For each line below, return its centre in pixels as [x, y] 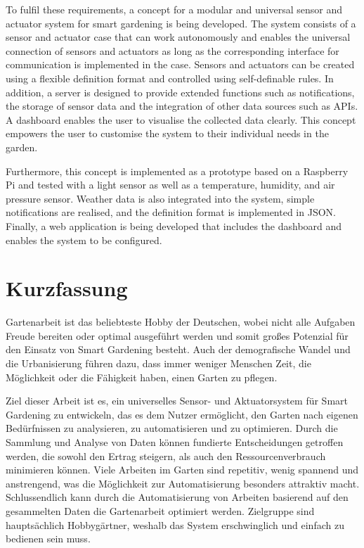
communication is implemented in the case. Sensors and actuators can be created [180, 64]
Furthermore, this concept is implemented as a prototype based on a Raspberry [177, 171]
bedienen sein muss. [48, 539]
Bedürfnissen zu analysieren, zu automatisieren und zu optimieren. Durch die [172, 428]
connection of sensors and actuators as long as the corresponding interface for [173, 50]
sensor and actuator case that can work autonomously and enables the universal [178, 37]
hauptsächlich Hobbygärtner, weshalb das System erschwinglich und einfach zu [175, 524]
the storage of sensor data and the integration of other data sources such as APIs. [182, 106]
